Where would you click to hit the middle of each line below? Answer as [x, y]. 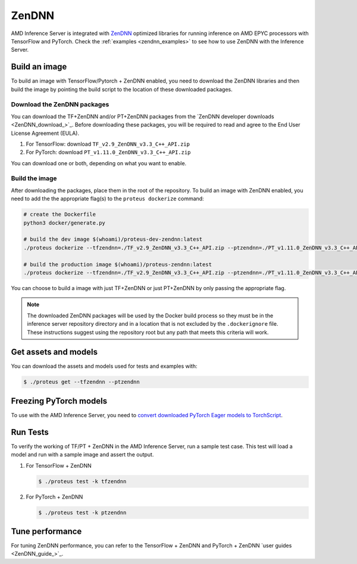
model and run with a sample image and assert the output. [82, 455]
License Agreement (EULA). [45, 133]
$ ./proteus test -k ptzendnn [82, 512]
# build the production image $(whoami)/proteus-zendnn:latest [118, 264]
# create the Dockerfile [60, 215]
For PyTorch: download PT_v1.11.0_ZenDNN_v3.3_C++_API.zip [108, 152]
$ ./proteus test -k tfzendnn [82, 481]
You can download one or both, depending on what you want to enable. [99, 163]
